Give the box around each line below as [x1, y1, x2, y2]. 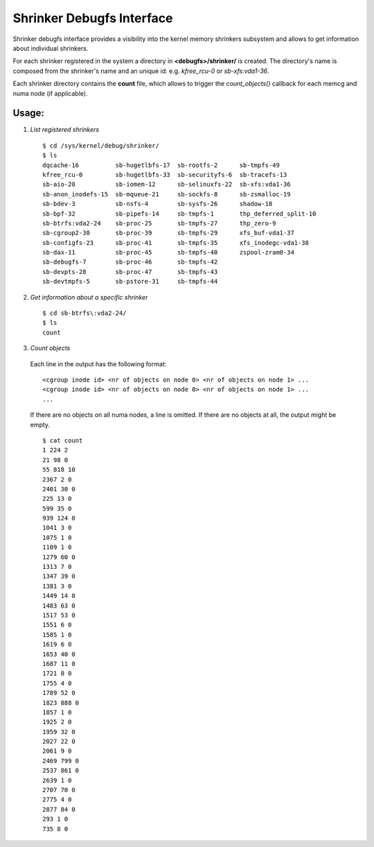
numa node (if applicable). [12, 89, 88, 97]
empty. [30, 420, 51, 429]
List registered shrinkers [30, 126, 100, 134]
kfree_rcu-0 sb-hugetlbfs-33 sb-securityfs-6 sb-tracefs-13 [42, 171, 287, 178]
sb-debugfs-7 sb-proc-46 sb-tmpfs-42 [42, 258, 218, 266]
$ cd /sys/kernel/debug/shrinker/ [42, 142, 159, 149]
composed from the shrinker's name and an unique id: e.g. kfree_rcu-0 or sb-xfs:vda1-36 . [12, 67, 269, 75]
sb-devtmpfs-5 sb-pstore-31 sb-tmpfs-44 [42, 277, 218, 286]
